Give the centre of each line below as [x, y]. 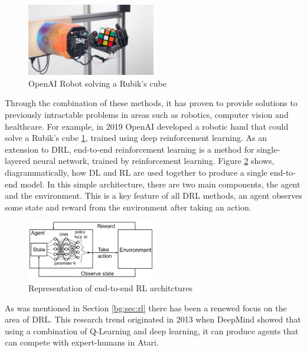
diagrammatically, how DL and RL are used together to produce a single [136, 172]
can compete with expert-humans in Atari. [82, 342]
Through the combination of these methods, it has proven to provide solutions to [151, 103]
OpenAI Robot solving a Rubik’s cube [97, 83]
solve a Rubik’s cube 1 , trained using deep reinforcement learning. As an [136, 138]
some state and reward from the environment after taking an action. [128, 207]
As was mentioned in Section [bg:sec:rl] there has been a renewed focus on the [146, 307]
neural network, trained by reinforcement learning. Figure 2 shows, [153, 161]
